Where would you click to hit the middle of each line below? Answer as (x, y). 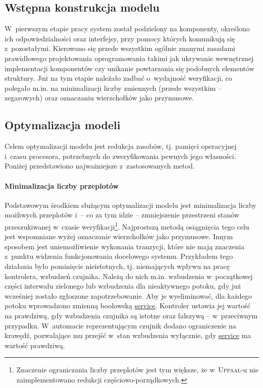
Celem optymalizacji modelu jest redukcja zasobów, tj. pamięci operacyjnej (121, 146)
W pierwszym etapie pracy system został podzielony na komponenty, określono (127, 29)
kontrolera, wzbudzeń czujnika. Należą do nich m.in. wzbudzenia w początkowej (129, 276)
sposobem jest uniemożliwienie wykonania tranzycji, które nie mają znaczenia (125, 246)
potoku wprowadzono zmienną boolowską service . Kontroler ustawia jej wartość (127, 306)
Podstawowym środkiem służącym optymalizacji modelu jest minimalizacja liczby (130, 205)
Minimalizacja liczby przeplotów (62, 185)
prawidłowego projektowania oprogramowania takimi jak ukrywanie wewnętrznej (129, 58)
